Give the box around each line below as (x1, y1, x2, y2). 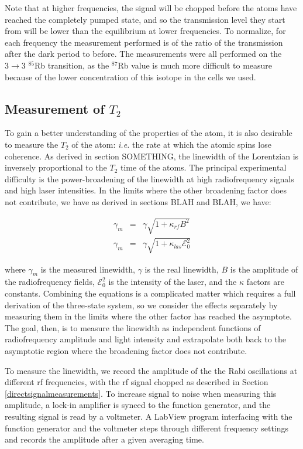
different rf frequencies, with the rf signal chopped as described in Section (5, 376, 268, 388)
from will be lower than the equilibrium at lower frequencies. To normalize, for (5, 25, 286, 37)
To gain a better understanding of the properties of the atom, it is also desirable (5, 127, 292, 139)
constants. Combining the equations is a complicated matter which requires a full (5, 287, 296, 300)
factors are (246, 275, 284, 288)
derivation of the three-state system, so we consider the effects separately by (5, 298, 278, 311)
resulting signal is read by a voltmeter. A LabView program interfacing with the (5, 410, 292, 422)
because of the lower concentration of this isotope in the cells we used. (5, 70, 256, 83)
